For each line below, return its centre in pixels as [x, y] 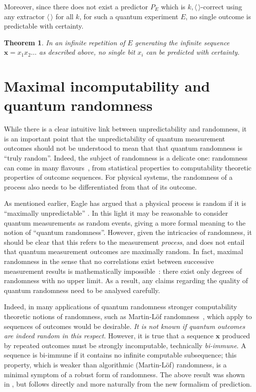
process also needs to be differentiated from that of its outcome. [100, 186]
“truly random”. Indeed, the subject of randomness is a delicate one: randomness [126, 158]
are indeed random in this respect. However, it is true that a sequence [109, 336]
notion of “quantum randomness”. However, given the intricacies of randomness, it [128, 232]
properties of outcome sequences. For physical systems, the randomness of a [118, 177]
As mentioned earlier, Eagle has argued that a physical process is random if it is [125, 203]
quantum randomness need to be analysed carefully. [82, 290]
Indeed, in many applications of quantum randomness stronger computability [121, 307]
